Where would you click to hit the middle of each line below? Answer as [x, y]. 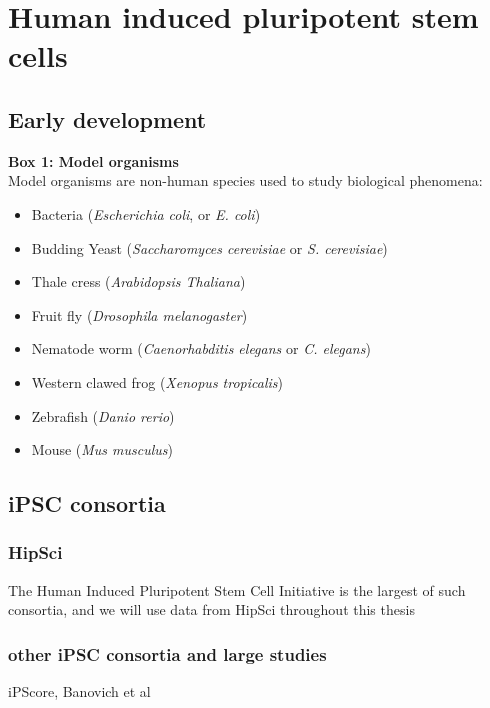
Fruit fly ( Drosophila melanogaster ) [139, 314]
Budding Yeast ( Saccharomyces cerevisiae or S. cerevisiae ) [209, 247]
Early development [107, 118]
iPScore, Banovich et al [79, 691]
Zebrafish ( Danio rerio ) [103, 415]
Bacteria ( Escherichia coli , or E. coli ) [146, 213]
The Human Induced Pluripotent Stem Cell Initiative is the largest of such [237, 589]
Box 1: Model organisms [93, 160]
